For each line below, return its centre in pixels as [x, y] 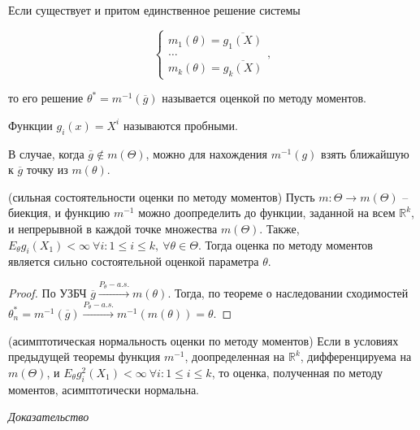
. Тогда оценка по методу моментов [285, 244]
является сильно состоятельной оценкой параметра [134, 261]
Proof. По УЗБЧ [48, 293]
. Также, [279, 228]
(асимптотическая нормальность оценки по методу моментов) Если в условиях [204, 340]
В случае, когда [46, 153]
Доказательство [49, 417]
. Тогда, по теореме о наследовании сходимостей [288, 293]
